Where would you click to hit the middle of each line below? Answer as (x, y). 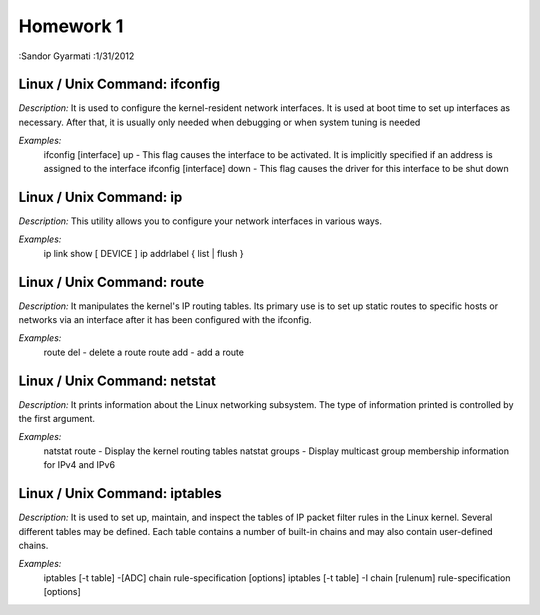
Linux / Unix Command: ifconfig (119, 84)
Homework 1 (71, 26)
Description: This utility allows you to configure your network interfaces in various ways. (200, 221)
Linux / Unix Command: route (111, 281)
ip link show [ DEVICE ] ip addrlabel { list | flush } (143, 253)
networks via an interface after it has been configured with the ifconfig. (165, 319)
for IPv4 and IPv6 (79, 465)
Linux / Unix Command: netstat (117, 380)
